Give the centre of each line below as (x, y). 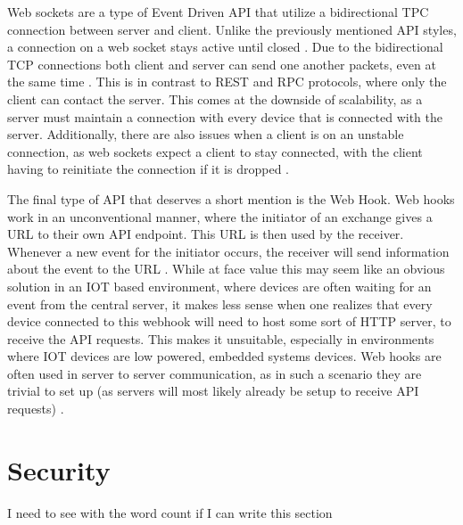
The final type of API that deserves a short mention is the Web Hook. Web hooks (231, 198)
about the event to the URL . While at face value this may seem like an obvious (226, 269)
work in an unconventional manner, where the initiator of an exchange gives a (220, 216)
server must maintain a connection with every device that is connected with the (225, 116)
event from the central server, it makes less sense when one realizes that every (220, 304)
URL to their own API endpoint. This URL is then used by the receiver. (206, 234)
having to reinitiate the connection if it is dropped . (148, 169)
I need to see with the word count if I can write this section (170, 512)
